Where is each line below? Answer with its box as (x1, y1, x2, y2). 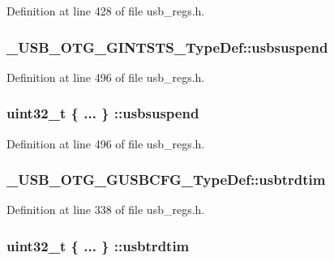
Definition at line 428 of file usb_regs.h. (6, 2, 205, 19)
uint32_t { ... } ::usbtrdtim (6, 235, 190, 255)
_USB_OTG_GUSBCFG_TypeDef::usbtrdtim (6, 169, 326, 190)
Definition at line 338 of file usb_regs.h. (6, 201, 205, 218)
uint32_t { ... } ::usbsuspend (6, 103, 199, 123)
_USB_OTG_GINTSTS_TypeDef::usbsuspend (6, 36, 328, 57)
